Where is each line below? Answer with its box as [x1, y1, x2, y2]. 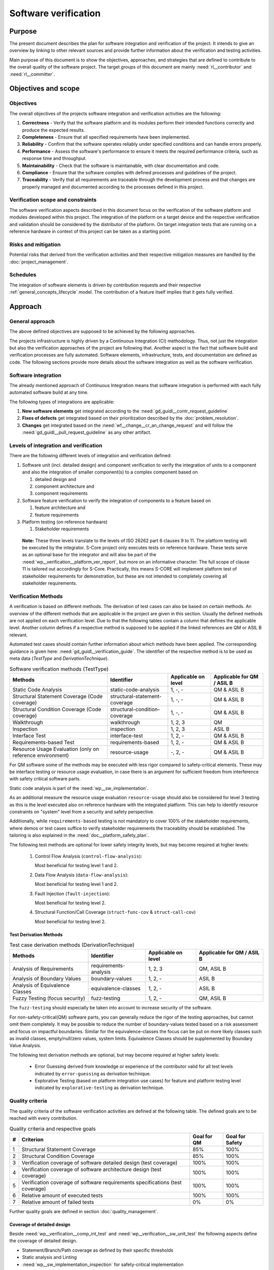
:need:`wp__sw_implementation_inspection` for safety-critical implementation [22, 1261, 184, 1267]
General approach [9, 317, 55, 325]
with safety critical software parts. [9, 776, 81, 782]
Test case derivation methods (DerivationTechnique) [9, 941, 134, 948]
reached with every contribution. [9, 1115, 78, 1121]
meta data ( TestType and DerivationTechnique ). [9, 655, 109, 661]
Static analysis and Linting [22, 1254, 77, 1260]
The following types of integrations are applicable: [9, 399, 115, 405]
